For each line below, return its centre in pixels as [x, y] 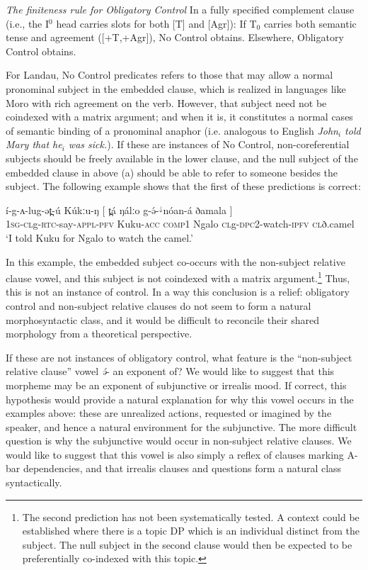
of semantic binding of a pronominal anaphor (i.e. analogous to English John [172, 130]
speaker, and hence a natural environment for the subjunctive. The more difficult [182, 426]
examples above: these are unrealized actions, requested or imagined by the [169, 413]
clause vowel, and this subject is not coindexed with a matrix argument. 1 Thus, [178, 277]
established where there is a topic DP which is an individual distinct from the [191, 531]
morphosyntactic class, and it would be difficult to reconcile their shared [163, 319]
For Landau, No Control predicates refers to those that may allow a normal [169, 75]
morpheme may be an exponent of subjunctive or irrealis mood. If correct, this [176, 385]
